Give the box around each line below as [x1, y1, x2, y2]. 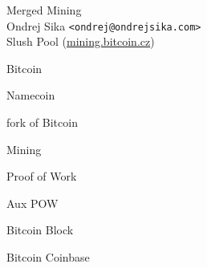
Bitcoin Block [6, 221, 74, 238]
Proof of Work [6, 168, 77, 185]
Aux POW [6, 194, 59, 211]
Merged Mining [6, 2, 82, 18]
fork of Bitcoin [6, 114, 78, 131]
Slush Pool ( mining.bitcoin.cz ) [6, 33, 155, 50]
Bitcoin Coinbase [6, 249, 90, 265]
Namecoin [6, 87, 55, 104]
